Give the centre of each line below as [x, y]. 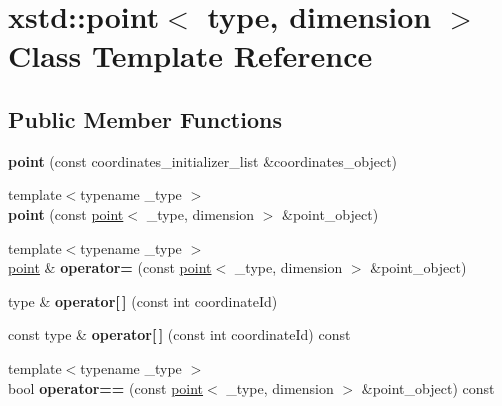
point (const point [66, 213]
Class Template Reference [190, 55]
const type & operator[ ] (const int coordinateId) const [179, 334]
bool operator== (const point [106, 387]
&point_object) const [428, 387]
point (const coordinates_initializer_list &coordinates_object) [203, 160]
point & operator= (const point [110, 267]
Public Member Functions [145, 118]
